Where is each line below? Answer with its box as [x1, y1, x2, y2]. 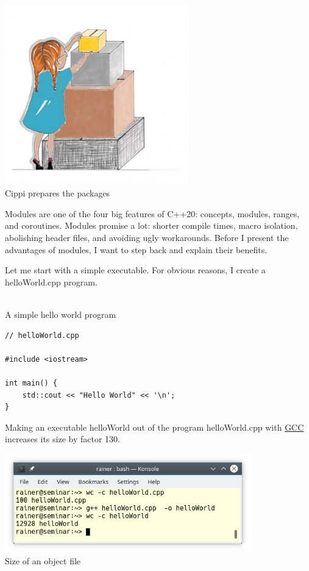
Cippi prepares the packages [5, 187, 110, 199]
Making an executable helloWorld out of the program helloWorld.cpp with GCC [5, 420, 304, 433]
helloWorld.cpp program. [5, 275, 98, 288]
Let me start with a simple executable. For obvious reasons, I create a [5, 264, 266, 276]
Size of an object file [5, 554, 81, 567]
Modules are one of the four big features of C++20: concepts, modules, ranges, [5, 207, 300, 220]
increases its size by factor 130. [5, 433, 120, 445]
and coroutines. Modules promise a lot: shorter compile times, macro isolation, [5, 219, 298, 232]
